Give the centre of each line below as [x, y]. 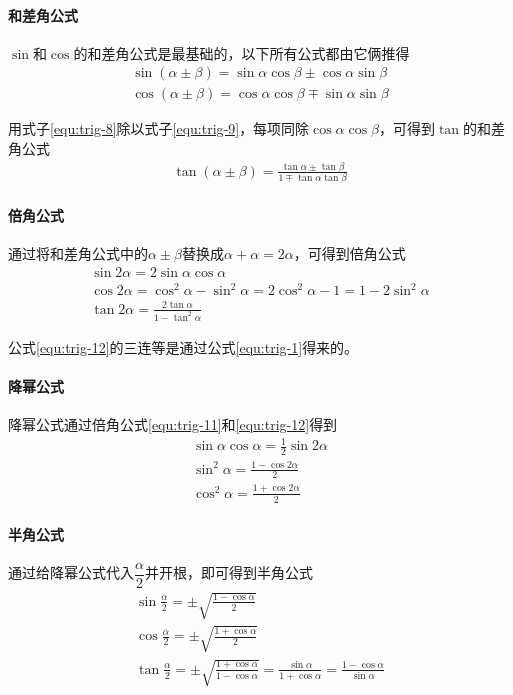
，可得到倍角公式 [349, 253]
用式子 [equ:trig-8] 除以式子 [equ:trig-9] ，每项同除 [159, 128]
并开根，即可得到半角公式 [228, 572]
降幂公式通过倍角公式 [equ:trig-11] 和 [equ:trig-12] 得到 [173, 424]
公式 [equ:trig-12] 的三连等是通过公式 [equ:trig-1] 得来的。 [183, 346]
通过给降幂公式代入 [71, 572]
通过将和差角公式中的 [78, 253]
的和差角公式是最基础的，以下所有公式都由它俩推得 [241, 52]
